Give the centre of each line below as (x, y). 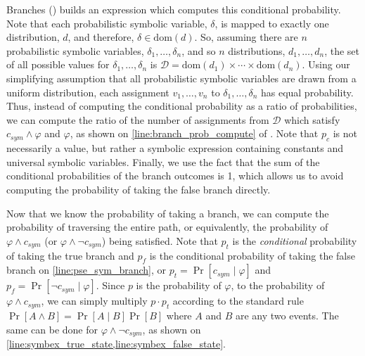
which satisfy (312, 119)
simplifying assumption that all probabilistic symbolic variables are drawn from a (181, 78)
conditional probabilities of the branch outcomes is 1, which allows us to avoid (175, 176)
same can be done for (52, 329)
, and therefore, (101, 37)
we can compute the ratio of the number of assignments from (138, 119)
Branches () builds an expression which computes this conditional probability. (174, 9)
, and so (199, 50)
